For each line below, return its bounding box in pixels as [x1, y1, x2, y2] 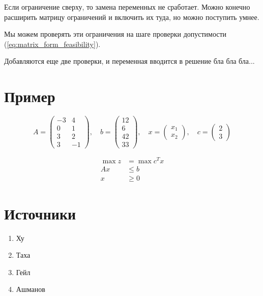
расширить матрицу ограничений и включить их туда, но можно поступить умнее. [4, 11, 259, 22]
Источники [4, 203, 76, 224]
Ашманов [16, 284, 45, 294]
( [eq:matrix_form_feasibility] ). [4, 38, 101, 49]
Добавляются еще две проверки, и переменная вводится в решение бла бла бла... [4, 56, 255, 66]
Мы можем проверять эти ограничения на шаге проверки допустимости [4, 29, 227, 39]
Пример [4, 86, 55, 107]
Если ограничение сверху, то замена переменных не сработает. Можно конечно [4, 2, 250, 12]
